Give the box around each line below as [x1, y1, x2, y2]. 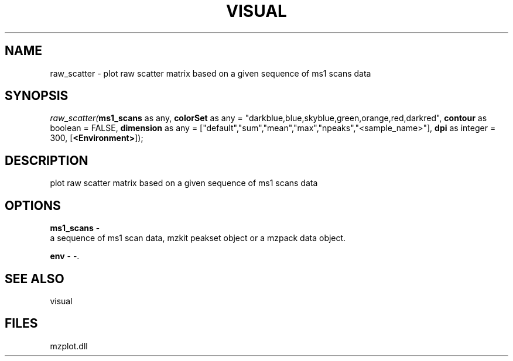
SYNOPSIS [5, 88, 69, 104]
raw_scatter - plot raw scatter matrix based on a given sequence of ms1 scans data [50, 68, 371, 78]
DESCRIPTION [5, 153, 88, 168]
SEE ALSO [5, 271, 64, 286]
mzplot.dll [50, 341, 88, 351]
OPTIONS [5, 198, 61, 213]
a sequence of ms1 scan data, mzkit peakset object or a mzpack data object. [50, 233, 346, 243]
